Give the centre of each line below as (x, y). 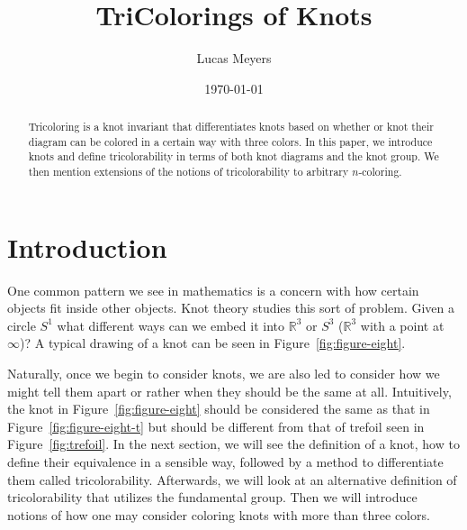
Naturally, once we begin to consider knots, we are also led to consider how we (224, 374)
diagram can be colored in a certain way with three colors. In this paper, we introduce (230, 141)
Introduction (87, 247)
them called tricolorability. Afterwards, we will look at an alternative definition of (232, 479)
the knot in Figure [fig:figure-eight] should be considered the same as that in (219, 409)
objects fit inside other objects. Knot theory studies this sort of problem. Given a (231, 308)
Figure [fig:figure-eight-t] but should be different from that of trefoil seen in (216, 426)
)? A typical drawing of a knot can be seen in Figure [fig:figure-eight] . (213, 343)
